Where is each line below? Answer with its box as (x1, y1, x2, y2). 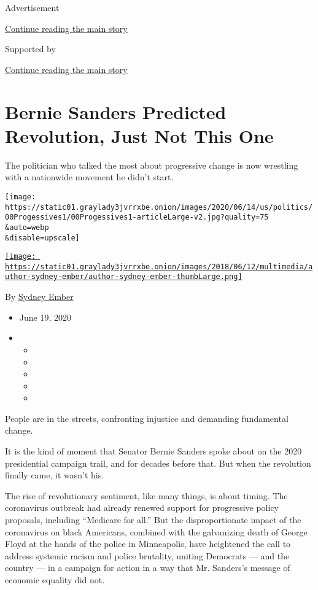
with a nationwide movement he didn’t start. (5, 170, 174, 183)
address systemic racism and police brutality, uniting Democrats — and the (5, 549, 290, 562)
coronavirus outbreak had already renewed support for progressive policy (5, 501, 279, 514)
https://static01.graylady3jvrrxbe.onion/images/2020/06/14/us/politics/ (5, 202, 313, 212)
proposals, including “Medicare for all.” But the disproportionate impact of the (5, 513, 301, 526)
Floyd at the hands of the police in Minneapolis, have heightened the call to (5, 537, 291, 550)
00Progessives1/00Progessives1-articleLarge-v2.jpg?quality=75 (5, 213, 269, 222)
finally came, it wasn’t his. (5, 469, 104, 481)
